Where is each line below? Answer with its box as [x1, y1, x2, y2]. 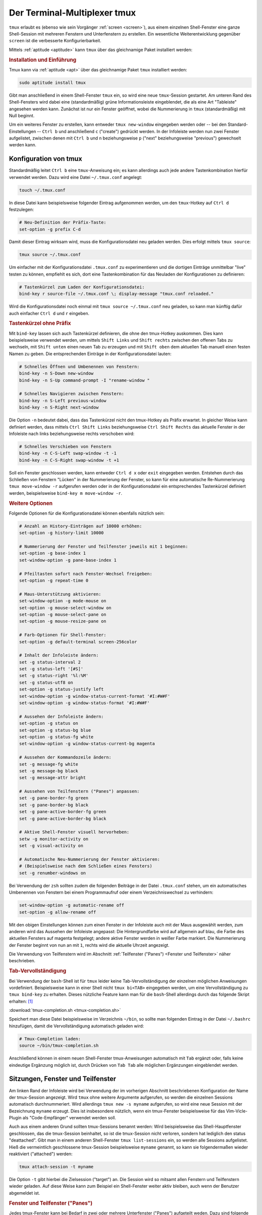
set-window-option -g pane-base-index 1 [19, 557, 116, 563]
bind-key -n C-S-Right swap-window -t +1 [19, 457, 119, 463]
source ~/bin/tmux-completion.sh [19, 1043, 99, 1048]
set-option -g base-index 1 [19, 551, 86, 556]
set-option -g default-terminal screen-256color [19, 639, 137, 644]
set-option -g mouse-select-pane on [19, 611, 107, 617]
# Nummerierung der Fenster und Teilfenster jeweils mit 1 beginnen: [19, 544, 188, 549]
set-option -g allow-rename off [19, 909, 97, 915]
